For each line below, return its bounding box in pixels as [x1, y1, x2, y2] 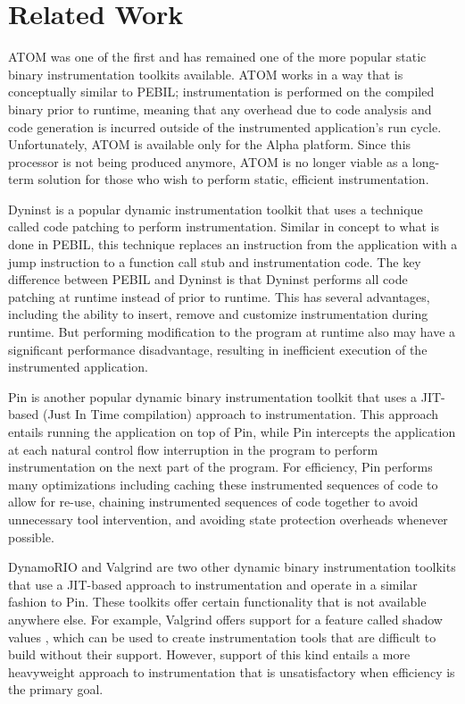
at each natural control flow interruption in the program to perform [8, 440, 378, 458]
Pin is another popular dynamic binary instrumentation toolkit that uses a [8, 387, 418, 406]
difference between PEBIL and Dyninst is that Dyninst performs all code [8, 270, 408, 289]
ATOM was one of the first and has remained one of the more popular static [8, 47, 427, 66]
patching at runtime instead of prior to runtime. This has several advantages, [8, 287, 430, 306]
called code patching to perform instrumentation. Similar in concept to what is [8, 217, 439, 236]
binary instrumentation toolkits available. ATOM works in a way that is [8, 64, 403, 83]
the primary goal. [8, 680, 104, 699]
